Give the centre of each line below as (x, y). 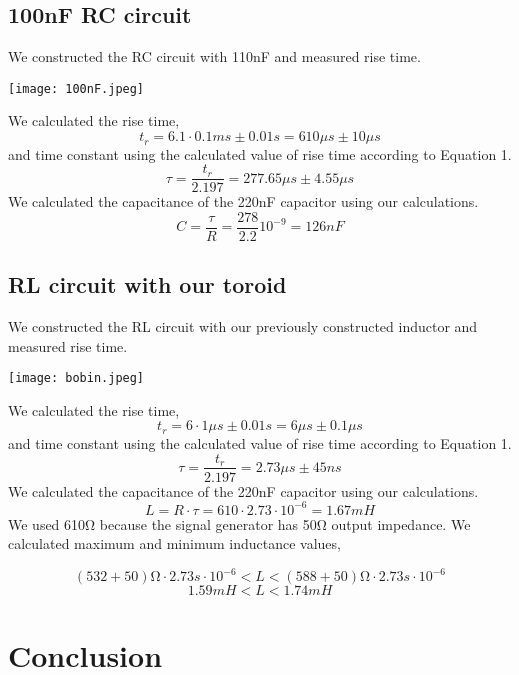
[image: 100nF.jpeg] (76, 88)
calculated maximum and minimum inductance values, (174, 543)
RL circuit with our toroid (147, 284)
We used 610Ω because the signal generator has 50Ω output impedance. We (239, 523)
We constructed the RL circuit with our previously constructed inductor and (243, 326)
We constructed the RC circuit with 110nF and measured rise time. (214, 56)
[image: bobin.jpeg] (76, 378)
